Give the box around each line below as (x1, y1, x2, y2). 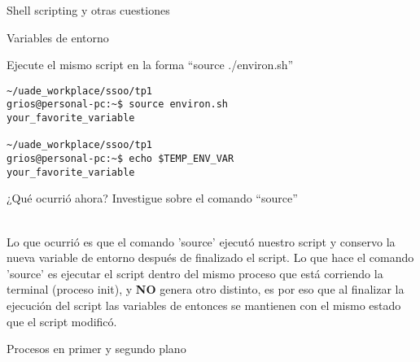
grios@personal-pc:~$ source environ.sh (7, 98, 229, 111)
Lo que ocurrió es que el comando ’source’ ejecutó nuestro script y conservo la (7, 233, 396, 250)
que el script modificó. (7, 312, 117, 329)
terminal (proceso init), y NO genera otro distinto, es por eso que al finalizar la (7, 281, 405, 298)
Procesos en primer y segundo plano (7, 340, 186, 357)
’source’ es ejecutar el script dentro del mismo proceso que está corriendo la (7, 264, 383, 281)
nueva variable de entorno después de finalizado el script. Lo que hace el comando (7, 249, 414, 266)
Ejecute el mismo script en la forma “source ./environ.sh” (7, 56, 294, 73)
